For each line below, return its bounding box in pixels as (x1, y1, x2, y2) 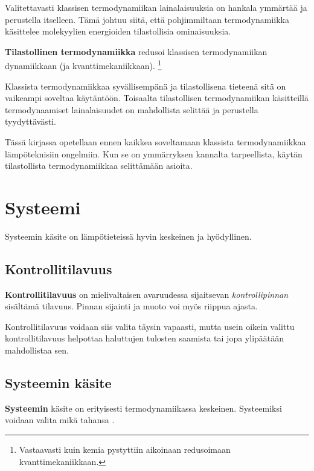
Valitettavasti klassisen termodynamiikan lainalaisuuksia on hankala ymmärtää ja (5, 1, 307, 13)
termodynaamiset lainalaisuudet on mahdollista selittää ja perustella (5, 103, 258, 116)
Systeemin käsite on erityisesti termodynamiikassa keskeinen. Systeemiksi (5, 401, 282, 414)
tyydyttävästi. (5, 115, 56, 128)
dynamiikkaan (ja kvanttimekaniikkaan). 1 (5, 58, 162, 72)
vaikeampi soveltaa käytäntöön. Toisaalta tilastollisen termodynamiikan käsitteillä (5, 91, 309, 104)
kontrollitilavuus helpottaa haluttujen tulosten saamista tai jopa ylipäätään (5, 332, 284, 344)
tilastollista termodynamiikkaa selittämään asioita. (5, 159, 193, 172)
